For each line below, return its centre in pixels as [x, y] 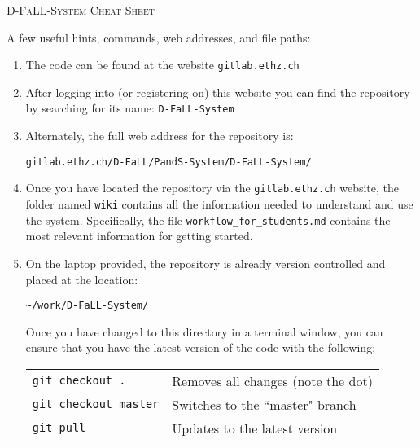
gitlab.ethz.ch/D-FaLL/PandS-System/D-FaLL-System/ [168, 162]
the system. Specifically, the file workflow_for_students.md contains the [208, 220]
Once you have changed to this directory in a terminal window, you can [204, 331]
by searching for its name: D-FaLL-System [130, 108]
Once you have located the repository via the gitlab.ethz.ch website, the [212, 188]
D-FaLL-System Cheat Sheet [81, 10]
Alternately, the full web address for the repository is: [160, 136]
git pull [59, 428]
